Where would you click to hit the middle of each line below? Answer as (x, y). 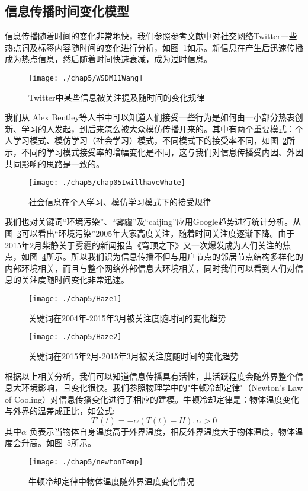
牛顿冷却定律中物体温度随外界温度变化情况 (111, 481)
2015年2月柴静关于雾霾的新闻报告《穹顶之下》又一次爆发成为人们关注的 (144, 245)
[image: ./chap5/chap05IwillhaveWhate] (107, 183)
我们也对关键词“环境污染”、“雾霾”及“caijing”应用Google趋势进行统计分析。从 (153, 221)
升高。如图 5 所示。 (58, 443)
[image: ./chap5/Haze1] (75, 299)
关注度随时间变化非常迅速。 (75, 280)
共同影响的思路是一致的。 (54, 163)
